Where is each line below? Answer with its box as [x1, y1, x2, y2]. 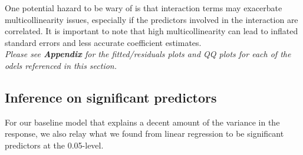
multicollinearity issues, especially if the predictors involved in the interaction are [5, 13, 298, 25]
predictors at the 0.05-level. [5, 138, 104, 151]
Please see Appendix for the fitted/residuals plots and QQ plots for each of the [5, 48, 291, 60]
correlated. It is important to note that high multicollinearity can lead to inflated [5, 25, 298, 37]
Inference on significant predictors [5, 88, 217, 106]
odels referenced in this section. [5, 59, 117, 71]
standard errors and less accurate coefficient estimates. [5, 36, 202, 48]
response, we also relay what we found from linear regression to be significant [5, 127, 284, 140]
